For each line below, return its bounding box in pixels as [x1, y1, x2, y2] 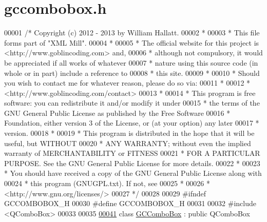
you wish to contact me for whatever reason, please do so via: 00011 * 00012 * [4, 77, 251, 88]
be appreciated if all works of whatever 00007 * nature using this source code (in [4, 57, 258, 68]
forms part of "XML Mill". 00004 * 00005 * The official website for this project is [4, 37, 259, 48]
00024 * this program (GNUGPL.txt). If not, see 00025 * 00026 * [4, 178, 210, 189]
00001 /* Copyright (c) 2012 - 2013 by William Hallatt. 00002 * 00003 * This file [4, 27, 260, 38]
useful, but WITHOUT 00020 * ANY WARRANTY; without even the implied [4, 137, 251, 148]
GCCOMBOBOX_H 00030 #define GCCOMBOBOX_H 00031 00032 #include [4, 198, 256, 209]
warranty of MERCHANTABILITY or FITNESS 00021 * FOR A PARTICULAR [4, 148, 260, 158]
